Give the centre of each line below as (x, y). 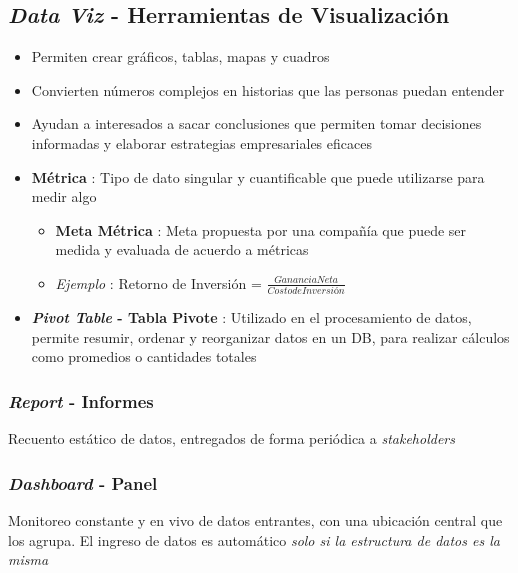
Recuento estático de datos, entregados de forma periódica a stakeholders (231, 438)
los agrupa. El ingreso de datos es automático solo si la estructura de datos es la (254, 539)
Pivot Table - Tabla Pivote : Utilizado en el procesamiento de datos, (251, 317)
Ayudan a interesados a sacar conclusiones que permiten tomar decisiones (256, 123)
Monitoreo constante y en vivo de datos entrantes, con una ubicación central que (255, 520)
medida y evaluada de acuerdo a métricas (182, 249)
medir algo (64, 196)
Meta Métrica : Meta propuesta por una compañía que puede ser (261, 229)
